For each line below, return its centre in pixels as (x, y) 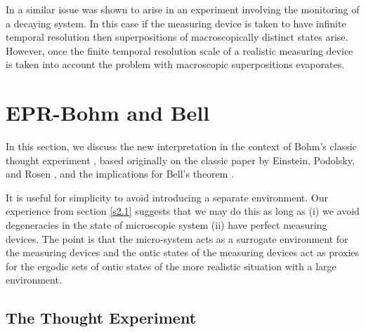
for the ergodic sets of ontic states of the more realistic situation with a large (171, 266)
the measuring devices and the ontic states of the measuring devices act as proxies (183, 252)
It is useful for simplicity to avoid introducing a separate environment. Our (167, 197)
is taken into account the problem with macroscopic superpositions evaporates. (175, 64)
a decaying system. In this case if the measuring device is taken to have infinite (176, 23)
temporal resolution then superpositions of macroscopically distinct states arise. (177, 37)
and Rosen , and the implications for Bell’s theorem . (120, 174)
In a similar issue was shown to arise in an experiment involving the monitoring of (183, 9)
